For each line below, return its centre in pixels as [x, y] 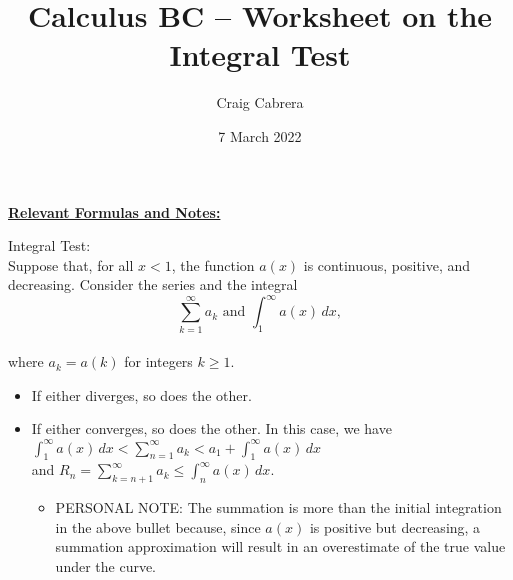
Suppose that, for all [71, 264]
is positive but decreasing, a [395, 526]
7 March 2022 [260, 135]
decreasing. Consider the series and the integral [153, 284]
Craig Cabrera [260, 102]
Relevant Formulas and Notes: [114, 211]
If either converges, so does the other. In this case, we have [211, 428]
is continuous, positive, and [387, 264]
